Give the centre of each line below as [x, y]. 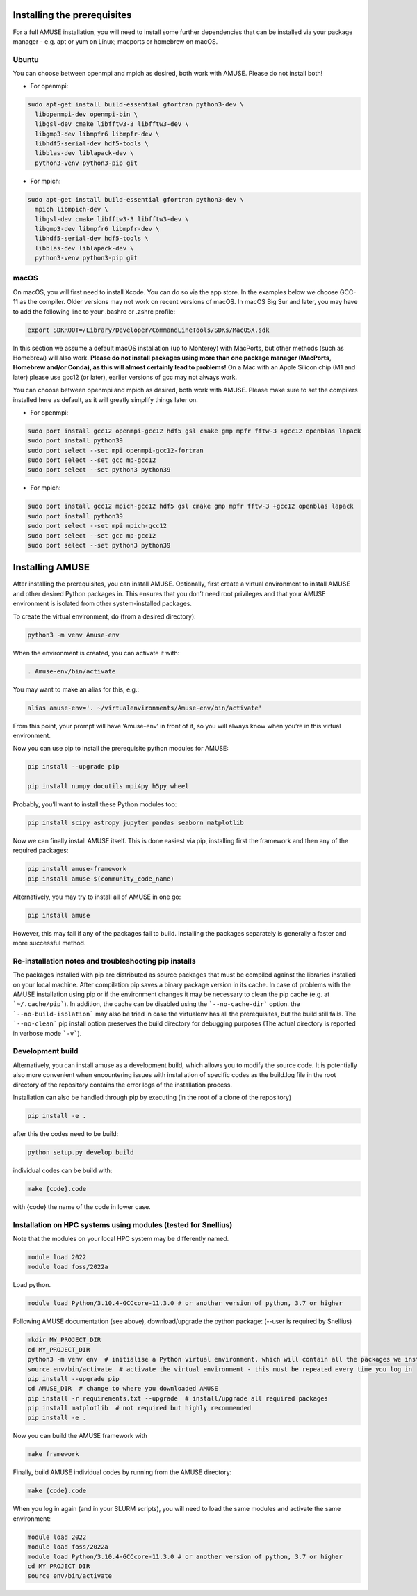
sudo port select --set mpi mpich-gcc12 [97, 526]
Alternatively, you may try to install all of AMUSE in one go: [97, 897]
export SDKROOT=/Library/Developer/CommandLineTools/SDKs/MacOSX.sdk [148, 330]
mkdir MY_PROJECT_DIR [64, 1340]
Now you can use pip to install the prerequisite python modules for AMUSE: [121, 749]
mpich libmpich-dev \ [72, 209]
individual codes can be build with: [63, 1170]
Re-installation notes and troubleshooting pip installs [104, 961]
